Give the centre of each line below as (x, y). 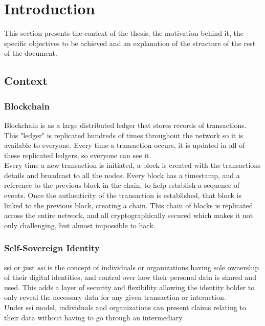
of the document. (31, 53)
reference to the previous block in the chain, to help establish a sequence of (122, 185)
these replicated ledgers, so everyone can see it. (78, 155)
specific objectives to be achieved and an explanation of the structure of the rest (130, 43)
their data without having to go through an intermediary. (94, 317)
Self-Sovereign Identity (52, 248)
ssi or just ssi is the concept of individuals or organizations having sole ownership (132, 267)
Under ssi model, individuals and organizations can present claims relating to (125, 307)
